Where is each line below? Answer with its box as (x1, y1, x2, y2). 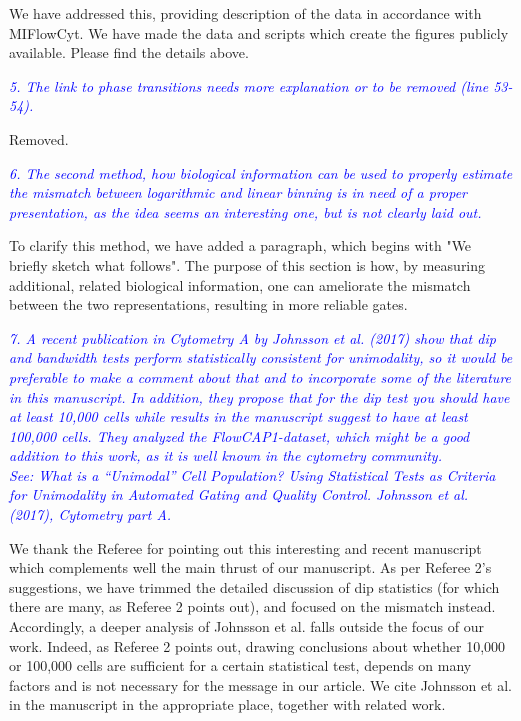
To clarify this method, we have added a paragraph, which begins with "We (9, 235, 472, 256)
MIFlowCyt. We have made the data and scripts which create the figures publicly (9, 22, 509, 43)
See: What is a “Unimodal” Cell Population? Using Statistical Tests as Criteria (9, 464, 496, 485)
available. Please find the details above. (9, 42, 249, 63)
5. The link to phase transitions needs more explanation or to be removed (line (9, 75, 489, 96)
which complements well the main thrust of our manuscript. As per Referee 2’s (9, 557, 492, 578)
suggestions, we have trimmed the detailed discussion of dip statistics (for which (9, 576, 500, 597)
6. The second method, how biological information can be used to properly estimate (9, 162, 513, 183)
